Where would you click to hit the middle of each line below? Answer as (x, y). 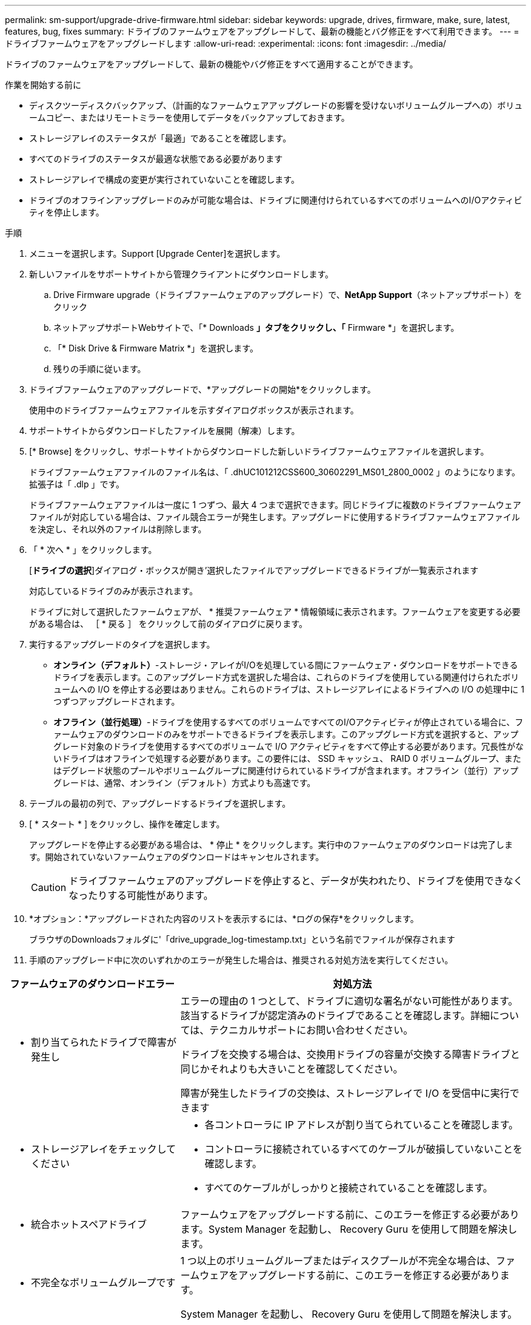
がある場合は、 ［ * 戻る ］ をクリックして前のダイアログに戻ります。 (168, 624)
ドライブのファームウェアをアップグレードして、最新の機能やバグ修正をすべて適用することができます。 (212, 64)
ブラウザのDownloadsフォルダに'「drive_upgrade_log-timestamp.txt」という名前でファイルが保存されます (242, 939)
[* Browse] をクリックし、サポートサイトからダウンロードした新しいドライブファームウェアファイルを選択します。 (259, 451)
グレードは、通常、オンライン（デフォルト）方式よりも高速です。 (185, 783)
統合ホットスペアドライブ (89, 1224)
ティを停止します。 (67, 212)
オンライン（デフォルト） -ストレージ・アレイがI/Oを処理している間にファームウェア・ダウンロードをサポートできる (286, 665)
